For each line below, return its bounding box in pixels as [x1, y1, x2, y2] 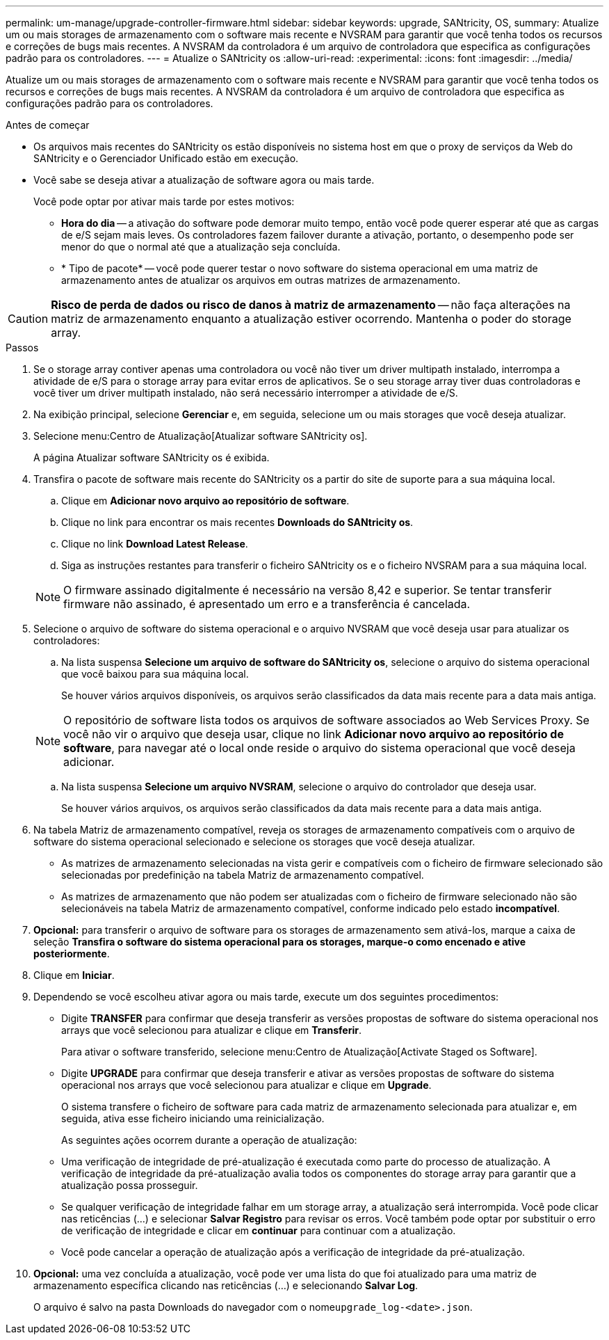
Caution [8, 312, 49, 326]
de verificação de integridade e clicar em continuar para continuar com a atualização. [61, 1225, 456, 1236]
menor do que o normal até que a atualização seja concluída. [61, 241, 341, 253]
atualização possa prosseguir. [61, 1179, 198, 1191]
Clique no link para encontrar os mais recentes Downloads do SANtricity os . [61, 516, 414, 528]
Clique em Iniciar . [33, 969, 115, 981]
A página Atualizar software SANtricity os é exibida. [33, 452, 270, 463]
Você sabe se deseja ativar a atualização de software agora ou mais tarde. [33, 174, 375, 186]
